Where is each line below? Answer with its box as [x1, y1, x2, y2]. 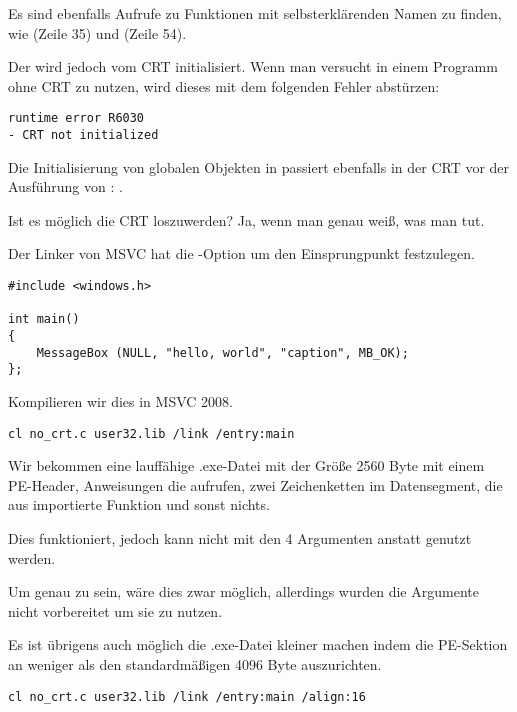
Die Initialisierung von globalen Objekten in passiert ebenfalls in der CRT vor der [8, 156, 510, 177]
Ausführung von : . [8, 176, 123, 197]
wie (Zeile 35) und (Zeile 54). [8, 22, 187, 43]
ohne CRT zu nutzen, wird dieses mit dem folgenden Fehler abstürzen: [8, 75, 440, 96]
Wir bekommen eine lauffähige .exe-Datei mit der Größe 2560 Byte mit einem [8, 455, 485, 476]
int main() [8, 312, 80, 327]
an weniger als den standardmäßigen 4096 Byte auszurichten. [8, 654, 382, 674]
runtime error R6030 [8, 111, 145, 126]
